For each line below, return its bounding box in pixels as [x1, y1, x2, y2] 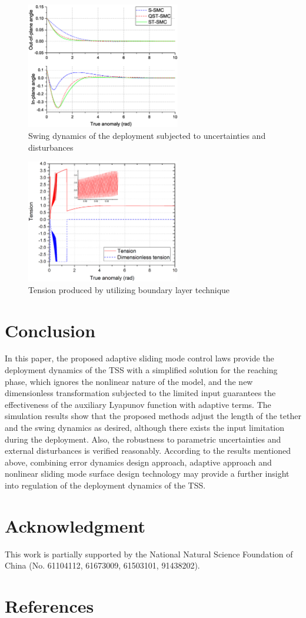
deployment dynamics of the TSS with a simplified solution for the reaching [5, 364, 278, 376]
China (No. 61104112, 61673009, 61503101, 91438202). [5, 559, 200, 572]
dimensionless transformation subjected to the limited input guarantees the [5, 387, 276, 399]
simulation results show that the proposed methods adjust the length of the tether [5, 410, 301, 422]
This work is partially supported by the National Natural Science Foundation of [5, 547, 293, 560]
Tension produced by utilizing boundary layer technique [28, 283, 230, 295]
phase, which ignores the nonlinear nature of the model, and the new [5, 375, 253, 387]
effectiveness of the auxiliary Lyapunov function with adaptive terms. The [5, 398, 271, 410]
